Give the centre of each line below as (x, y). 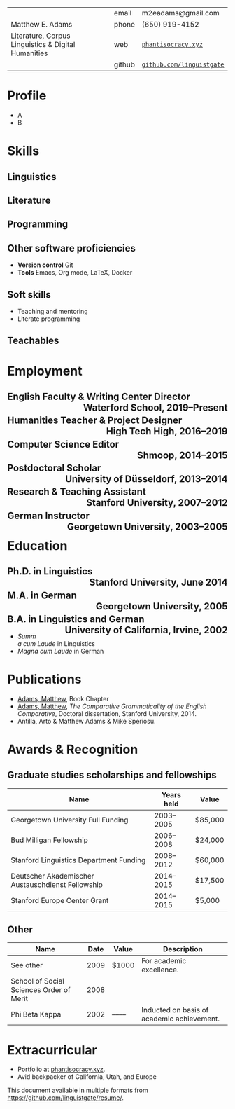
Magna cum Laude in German (60, 651)
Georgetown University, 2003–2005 (147, 526)
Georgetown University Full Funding (70, 820)
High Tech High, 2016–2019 (167, 431)
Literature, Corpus (41, 36)
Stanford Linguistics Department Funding (78, 860)
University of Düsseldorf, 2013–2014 (147, 479)
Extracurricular (52, 1050)
